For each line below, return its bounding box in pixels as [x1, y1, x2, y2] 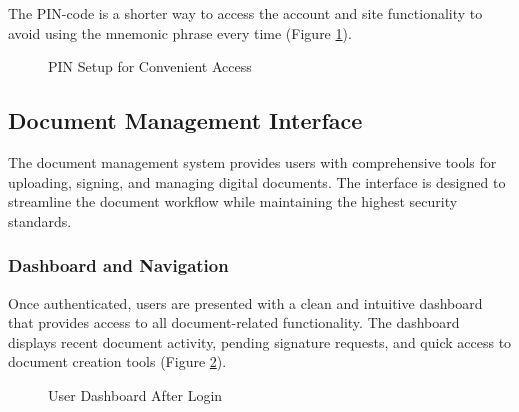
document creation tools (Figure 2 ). [8, 351, 227, 372]
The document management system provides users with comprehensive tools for [8, 151, 497, 172]
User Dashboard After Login [48, 384, 223, 405]
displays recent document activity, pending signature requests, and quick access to [8, 331, 512, 352]
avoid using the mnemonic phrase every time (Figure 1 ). [8, 22, 352, 43]
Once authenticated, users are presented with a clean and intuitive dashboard [8, 292, 483, 313]
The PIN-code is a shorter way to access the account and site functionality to [8, 3, 483, 23]
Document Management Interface [8, 105, 363, 136]
